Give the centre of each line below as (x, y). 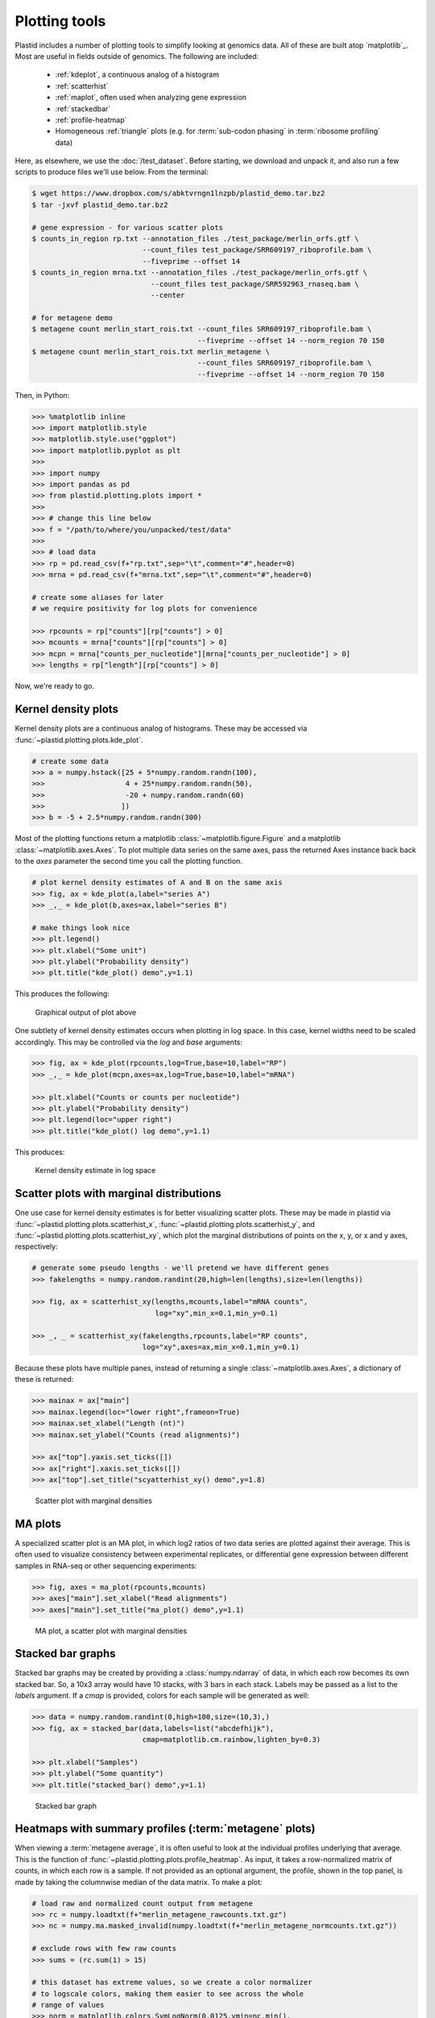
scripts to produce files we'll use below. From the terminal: (112, 172)
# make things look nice (81, 927)
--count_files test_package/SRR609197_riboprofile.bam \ (257, 250)
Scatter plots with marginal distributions (118, 1193)
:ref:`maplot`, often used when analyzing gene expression (151, 98)
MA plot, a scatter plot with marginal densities (111, 1631)
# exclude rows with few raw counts (104, 1949)
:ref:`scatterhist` (82, 86)
